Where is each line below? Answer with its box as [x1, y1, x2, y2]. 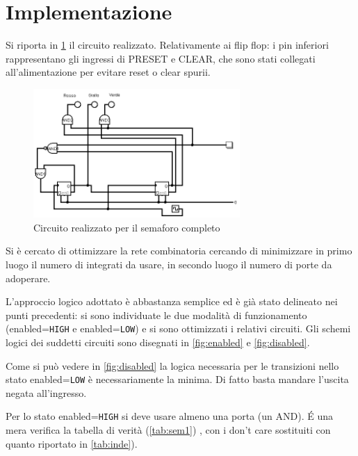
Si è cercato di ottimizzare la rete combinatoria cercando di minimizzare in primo [6, 243, 352, 258]
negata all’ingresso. [6, 385, 87, 400]
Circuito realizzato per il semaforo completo [33, 220, 220, 234]
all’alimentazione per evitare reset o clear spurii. [6, 65, 211, 79]
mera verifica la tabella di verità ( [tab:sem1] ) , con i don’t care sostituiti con [6, 423, 331, 437]
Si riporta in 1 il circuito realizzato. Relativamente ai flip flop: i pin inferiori [6, 38, 329, 52]
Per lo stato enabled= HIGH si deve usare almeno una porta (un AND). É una [6, 409, 333, 423]
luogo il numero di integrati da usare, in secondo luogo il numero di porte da [6, 256, 332, 271]
